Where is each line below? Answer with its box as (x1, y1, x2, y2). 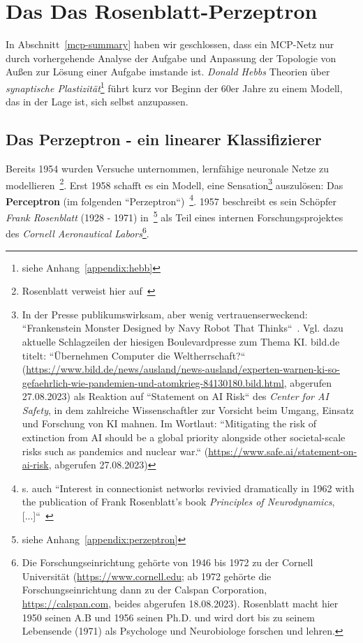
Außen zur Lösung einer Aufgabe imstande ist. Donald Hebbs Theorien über (6, 64, 330, 79)
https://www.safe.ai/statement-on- (208, 443, 357, 458)
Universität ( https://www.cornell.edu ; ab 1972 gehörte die (22, 568, 272, 583)
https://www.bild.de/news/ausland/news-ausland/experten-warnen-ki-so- (26, 362, 340, 376)
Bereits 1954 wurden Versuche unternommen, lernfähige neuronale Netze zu (6, 161, 329, 175)
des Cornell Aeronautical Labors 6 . (6, 224, 149, 240)
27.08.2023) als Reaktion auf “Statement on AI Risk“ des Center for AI (22, 389, 329, 404)
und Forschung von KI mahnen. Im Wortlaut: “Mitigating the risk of (22, 416, 317, 431)
